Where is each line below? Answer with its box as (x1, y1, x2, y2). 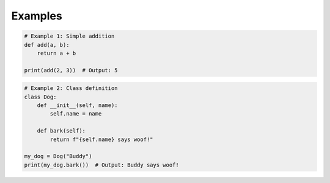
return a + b (37, 49, 76, 57)
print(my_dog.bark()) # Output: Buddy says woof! (24, 161, 180, 168)
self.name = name (50, 110, 102, 117)
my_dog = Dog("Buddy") (24, 153, 92, 160)
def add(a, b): (24, 41, 70, 48)
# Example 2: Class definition (24, 85, 119, 92)
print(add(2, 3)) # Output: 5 (24, 67, 119, 74)
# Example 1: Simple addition (24, 33, 115, 40)
